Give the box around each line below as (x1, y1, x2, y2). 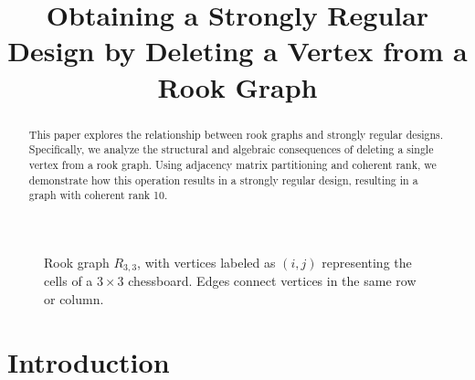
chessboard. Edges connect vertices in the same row (128, 271, 417, 290)
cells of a (44, 271, 93, 290)
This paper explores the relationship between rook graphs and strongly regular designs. (28, 126, 444, 142)
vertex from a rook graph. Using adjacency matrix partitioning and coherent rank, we (28, 156, 437, 172)
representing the (322, 252, 412, 271)
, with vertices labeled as (137, 252, 276, 271)
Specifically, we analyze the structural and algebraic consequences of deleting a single (28, 142, 434, 157)
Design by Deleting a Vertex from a (7, 32, 468, 69)
